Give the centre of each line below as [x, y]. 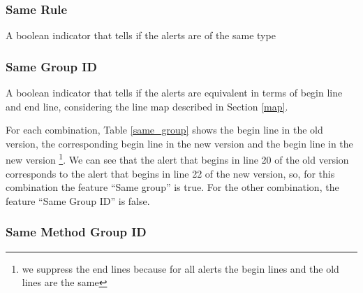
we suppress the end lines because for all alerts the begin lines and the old [180, 268]
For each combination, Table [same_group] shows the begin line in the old [164, 130]
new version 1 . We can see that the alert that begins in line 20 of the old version [177, 159]
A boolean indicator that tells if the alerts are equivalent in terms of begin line [174, 93]
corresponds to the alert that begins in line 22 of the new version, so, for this [170, 173]
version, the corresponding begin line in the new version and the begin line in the [179, 143]
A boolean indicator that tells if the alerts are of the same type [141, 35]
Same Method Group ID [76, 232]
